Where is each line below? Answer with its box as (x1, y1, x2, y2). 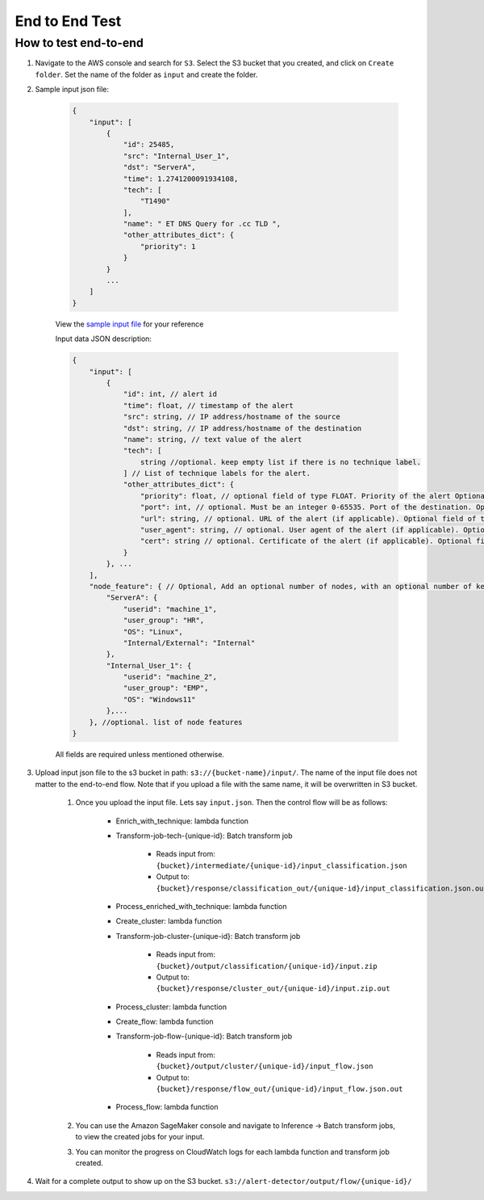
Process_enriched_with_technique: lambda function (115, 901, 287, 911)
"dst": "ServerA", (123, 162, 197, 172)
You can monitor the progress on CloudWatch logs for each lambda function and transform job (75, 1147, 390, 1156)
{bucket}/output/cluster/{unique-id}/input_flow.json (156, 1062, 373, 1071)
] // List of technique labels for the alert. (123, 469, 311, 478)
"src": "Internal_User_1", (123, 151, 230, 161)
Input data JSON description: (55, 334, 152, 343)
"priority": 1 (140, 242, 197, 251)
